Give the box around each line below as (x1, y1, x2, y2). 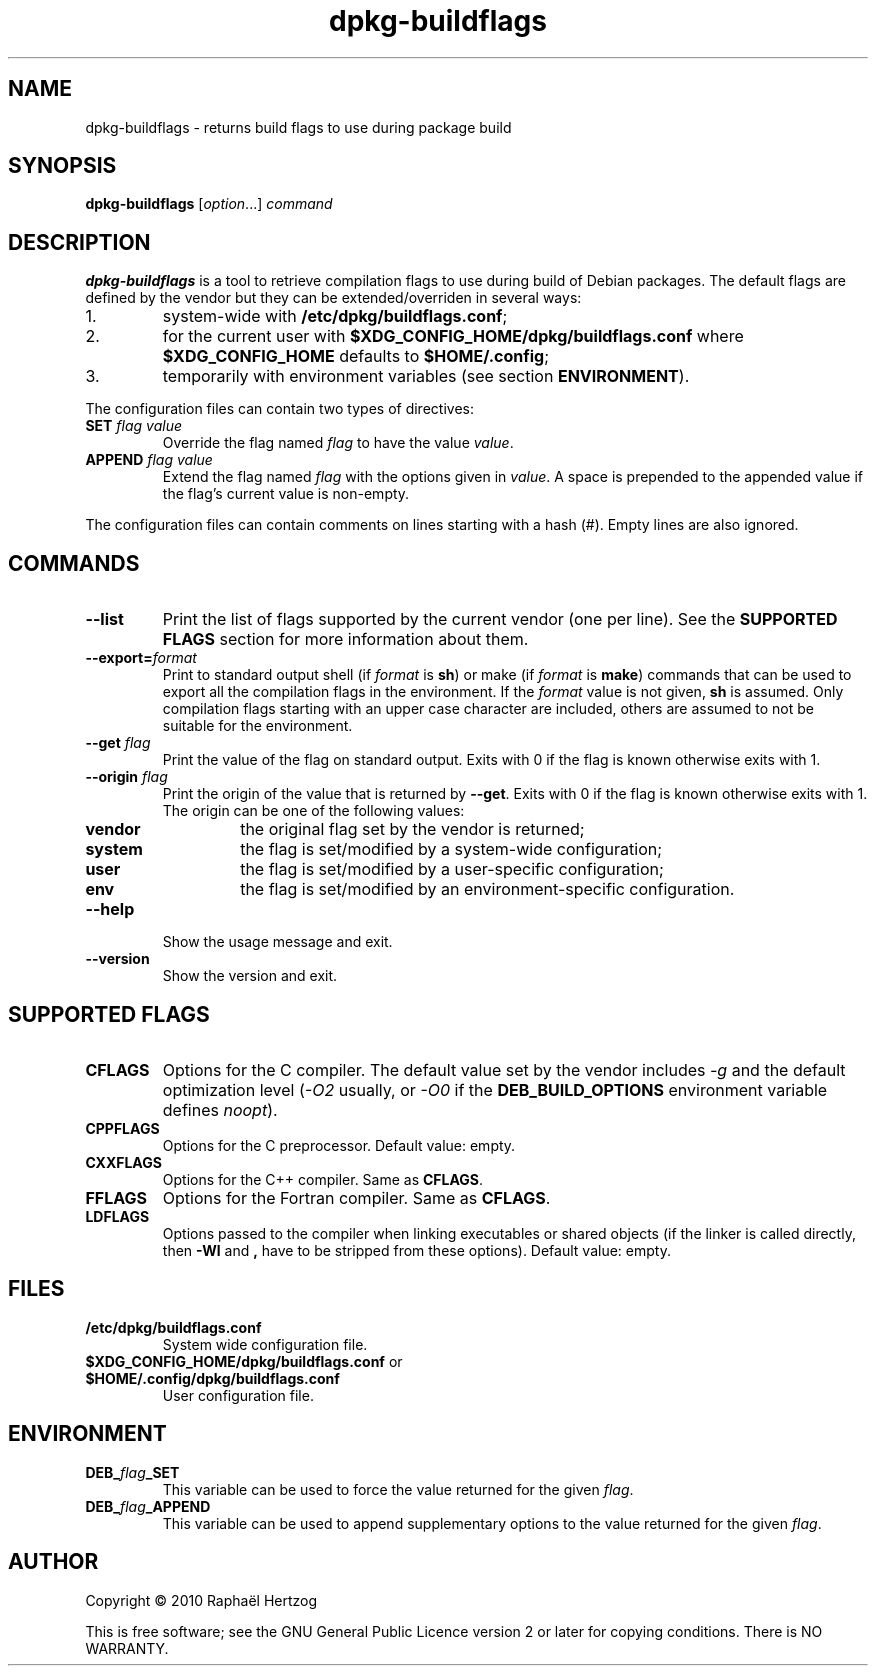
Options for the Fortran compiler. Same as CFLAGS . (162, 1187, 551, 1208)
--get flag (85, 734, 151, 752)
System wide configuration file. (162, 1335, 368, 1353)
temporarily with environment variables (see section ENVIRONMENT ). (162, 366, 690, 387)
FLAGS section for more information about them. (162, 629, 529, 650)
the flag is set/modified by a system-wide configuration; (240, 839, 663, 860)
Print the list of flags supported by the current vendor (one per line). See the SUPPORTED (162, 609, 838, 630)
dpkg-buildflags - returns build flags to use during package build (85, 118, 512, 136)
